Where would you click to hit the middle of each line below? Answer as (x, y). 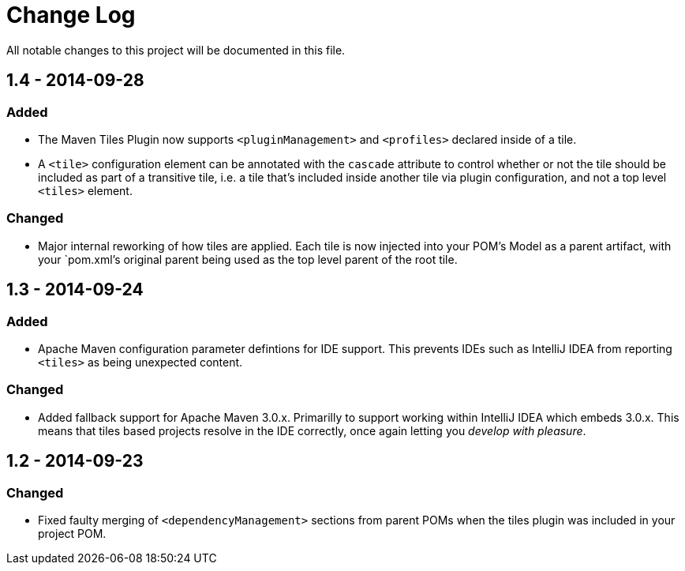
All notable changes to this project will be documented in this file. (176, 50)
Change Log (71, 15)
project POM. (72, 533)
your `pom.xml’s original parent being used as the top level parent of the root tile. (248, 259)
